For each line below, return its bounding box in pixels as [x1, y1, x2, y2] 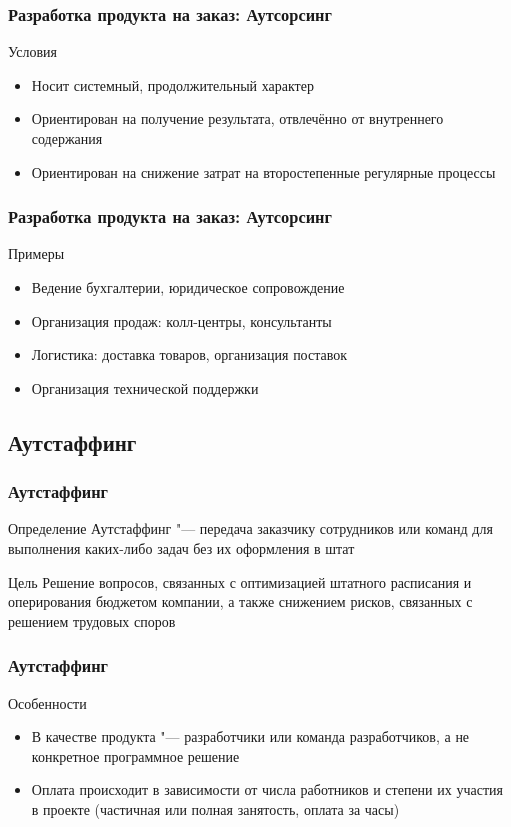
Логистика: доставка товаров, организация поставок [31, 344, 348, 365]
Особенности [8, 692, 87, 713]
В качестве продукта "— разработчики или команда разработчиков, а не [31, 726, 470, 747]
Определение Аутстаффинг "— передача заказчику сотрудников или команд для [8, 518, 493, 539]
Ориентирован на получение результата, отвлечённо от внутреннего [31, 108, 444, 129]
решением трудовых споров [8, 610, 176, 631]
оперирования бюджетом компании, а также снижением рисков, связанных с [8, 591, 473, 612]
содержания [31, 128, 103, 148]
